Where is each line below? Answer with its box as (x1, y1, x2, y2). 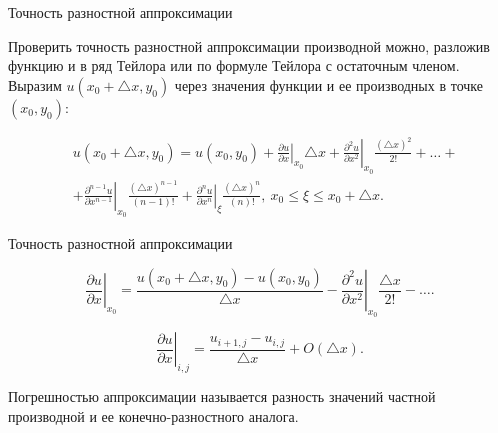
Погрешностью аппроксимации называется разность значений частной (8, 386, 436, 407)
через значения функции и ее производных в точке (174, 74, 483, 95)
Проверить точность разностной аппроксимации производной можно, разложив (8, 35, 490, 56)
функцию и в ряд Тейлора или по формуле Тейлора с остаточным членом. (8, 55, 460, 76)
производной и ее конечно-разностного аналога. (8, 405, 299, 426)
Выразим (8, 74, 62, 95)
